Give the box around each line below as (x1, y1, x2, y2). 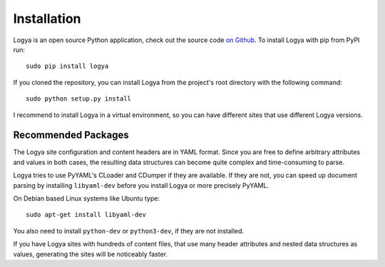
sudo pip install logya (26, 62, 109, 71)
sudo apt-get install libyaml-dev (26, 211, 146, 219)
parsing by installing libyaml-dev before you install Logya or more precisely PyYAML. (13, 181, 269, 189)
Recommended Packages (13, 129, 129, 141)
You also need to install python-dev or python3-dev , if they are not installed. (13, 226, 245, 235)
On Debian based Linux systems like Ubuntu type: (13, 193, 160, 203)
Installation (13, 11, 81, 26)
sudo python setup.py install (26, 95, 132, 103)
